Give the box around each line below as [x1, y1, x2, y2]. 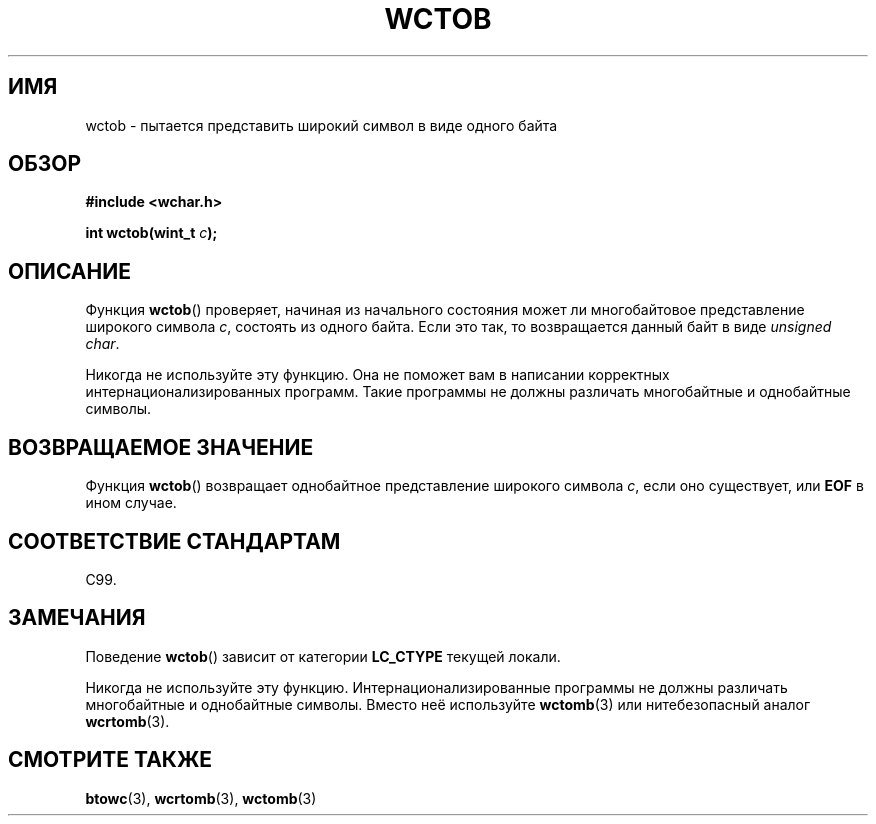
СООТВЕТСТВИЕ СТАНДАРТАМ [8, 528, 341, 554]
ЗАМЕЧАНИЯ [8, 605, 146, 631]
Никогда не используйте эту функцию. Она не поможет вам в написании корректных [85, 366, 670, 384]
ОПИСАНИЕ [8, 258, 131, 284]
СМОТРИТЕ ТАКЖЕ [8, 747, 213, 773]
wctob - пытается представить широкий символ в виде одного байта [85, 116, 558, 134]
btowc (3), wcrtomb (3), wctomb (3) [85, 789, 317, 807]
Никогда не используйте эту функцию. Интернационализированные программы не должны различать [85, 678, 788, 696]
